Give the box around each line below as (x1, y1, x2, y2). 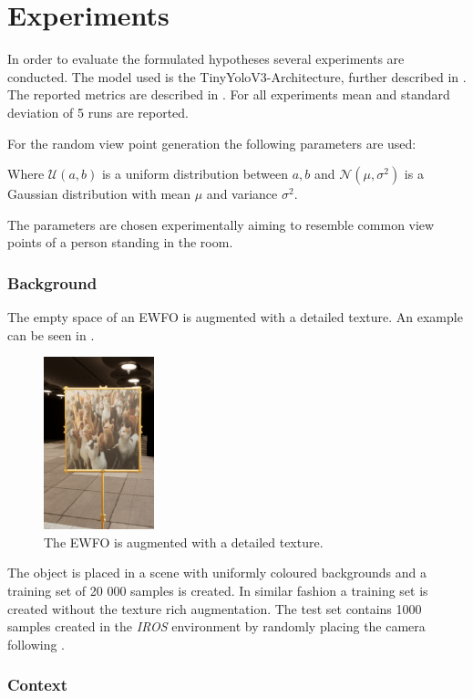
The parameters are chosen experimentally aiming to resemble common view (7, 214, 435, 234)
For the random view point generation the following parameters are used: (7, 133, 416, 152)
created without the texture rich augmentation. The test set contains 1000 (7, 599, 422, 618)
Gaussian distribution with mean (7, 184, 191, 203)
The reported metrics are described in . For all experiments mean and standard (7, 85, 450, 104)
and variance (206, 184, 278, 203)
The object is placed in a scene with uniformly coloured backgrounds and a (7, 563, 427, 582)
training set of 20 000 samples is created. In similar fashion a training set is (7, 581, 428, 600)
